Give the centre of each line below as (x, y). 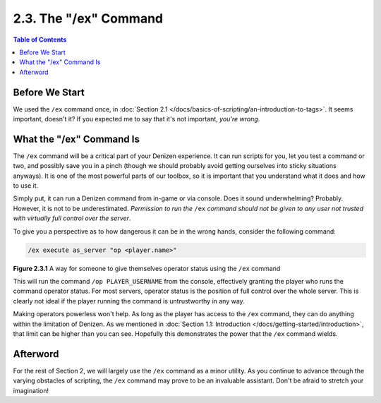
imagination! (31, 390)
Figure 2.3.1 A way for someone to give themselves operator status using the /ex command (147, 268)
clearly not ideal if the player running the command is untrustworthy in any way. (129, 301)
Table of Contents (40, 40)
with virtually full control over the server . (72, 218)
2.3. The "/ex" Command (88, 18)
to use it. (26, 186)
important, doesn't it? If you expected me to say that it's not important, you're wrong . (137, 119)
